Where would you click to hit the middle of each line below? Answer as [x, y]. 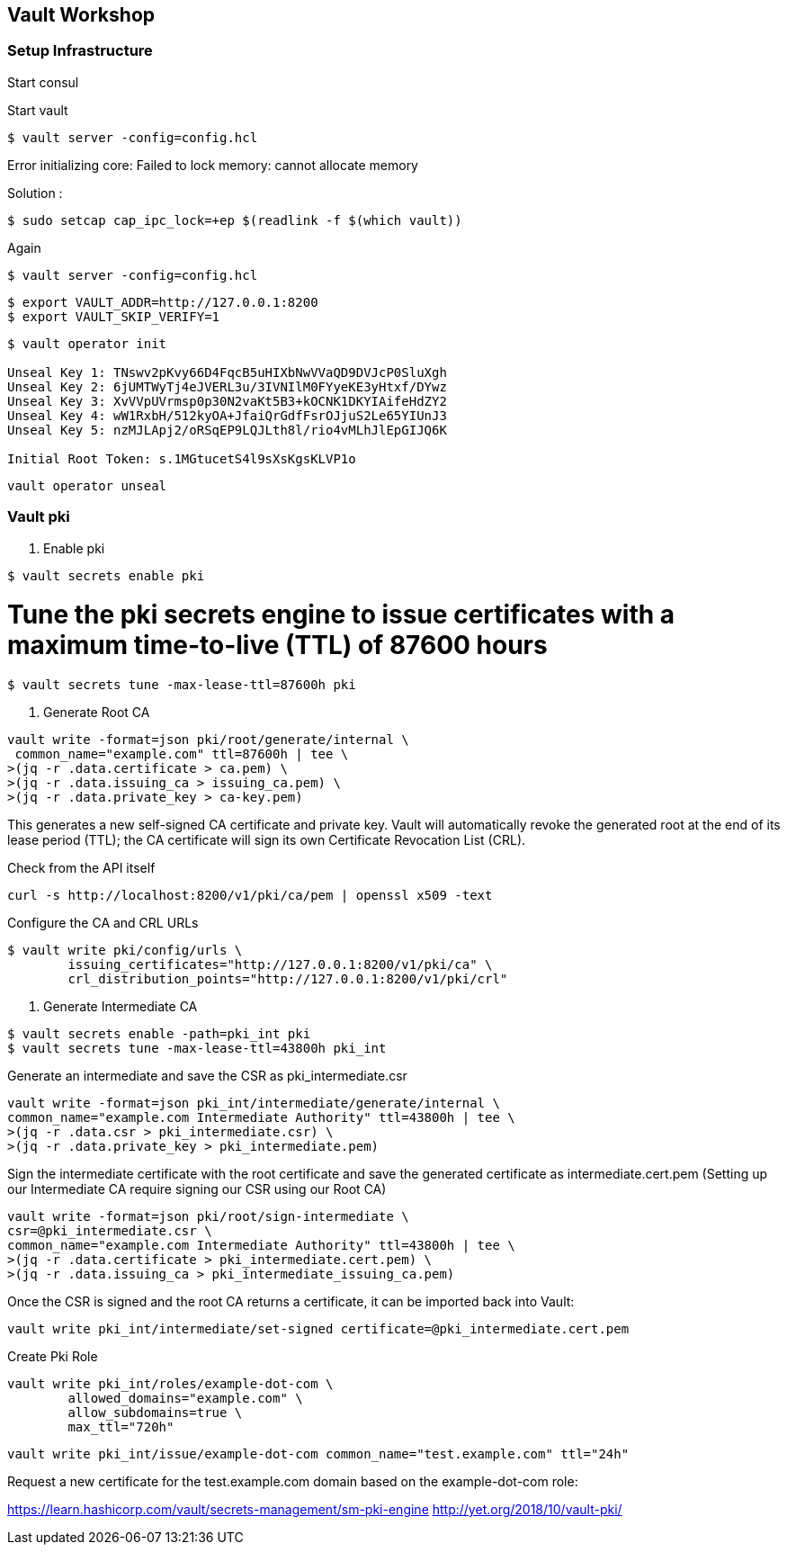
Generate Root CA [97, 713]
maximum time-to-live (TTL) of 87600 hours [277, 646]
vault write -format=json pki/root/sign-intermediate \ [208, 1217]
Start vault [38, 110]
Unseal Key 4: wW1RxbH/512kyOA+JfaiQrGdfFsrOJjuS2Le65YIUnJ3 [227, 415]
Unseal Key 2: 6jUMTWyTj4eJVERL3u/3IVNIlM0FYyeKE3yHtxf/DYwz [227, 386]
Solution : [35, 193]
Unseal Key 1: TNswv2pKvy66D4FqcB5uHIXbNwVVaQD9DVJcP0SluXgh [227, 372]
